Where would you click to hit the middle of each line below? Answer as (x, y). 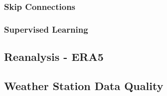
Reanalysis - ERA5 (54, 57)
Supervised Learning (46, 29)
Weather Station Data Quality (84, 85)
